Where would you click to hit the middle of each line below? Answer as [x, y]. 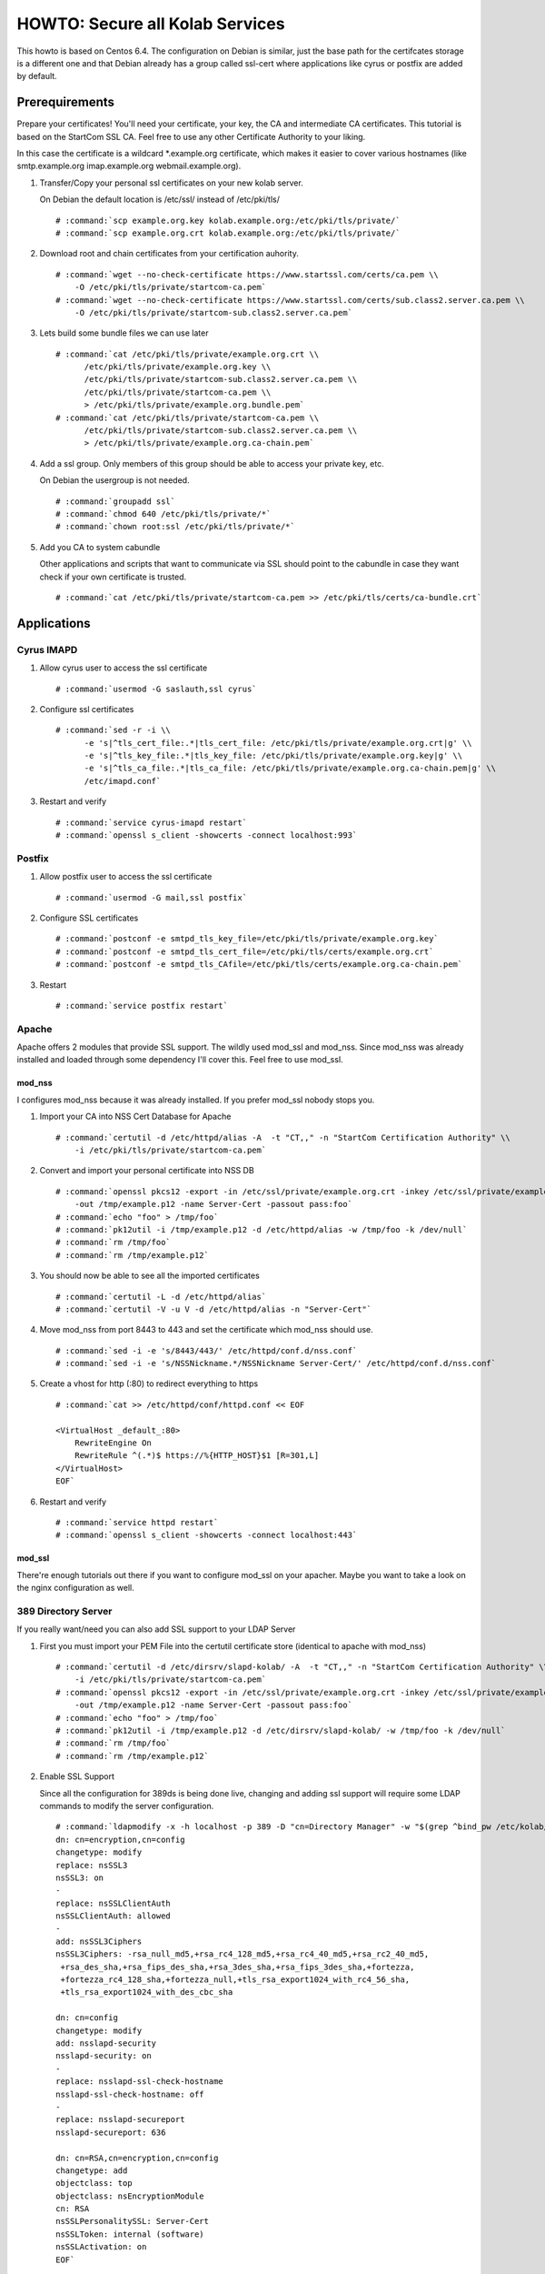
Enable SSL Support [77, 1776]
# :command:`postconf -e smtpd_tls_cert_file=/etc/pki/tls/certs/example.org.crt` [245, 951]
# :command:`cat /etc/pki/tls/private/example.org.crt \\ [188, 354]
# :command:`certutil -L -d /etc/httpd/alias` [161, 1297]
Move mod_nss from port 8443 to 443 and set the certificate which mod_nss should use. [207, 1330]
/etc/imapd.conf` [123, 781]
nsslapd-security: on [104, 2056]
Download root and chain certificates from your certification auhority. [169, 254]
